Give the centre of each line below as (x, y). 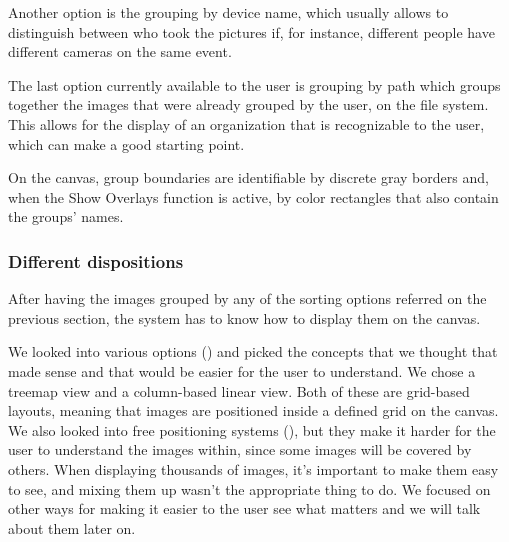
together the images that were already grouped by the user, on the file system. (248, 104)
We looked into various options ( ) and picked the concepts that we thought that (253, 351)
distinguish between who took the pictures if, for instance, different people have (251, 31)
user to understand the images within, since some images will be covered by (240, 449)
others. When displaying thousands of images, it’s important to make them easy (253, 468)
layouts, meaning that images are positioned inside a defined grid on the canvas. (253, 410)
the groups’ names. (66, 216)
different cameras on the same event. (120, 51)
